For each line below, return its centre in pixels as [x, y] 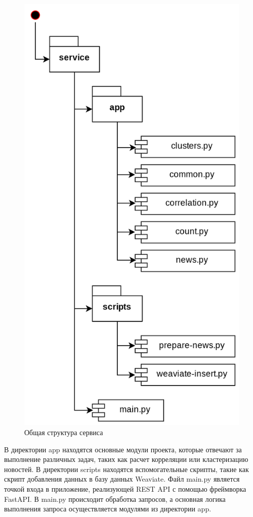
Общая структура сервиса [64, 432]
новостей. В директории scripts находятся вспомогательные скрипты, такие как [126, 469]
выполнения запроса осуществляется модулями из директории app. [108, 509]
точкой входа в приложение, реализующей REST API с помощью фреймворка [125, 488]
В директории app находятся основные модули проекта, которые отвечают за [123, 449]
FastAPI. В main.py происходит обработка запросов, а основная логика [115, 499]
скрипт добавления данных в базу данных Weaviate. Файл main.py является [122, 479]
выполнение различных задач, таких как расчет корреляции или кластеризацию [126, 459]
